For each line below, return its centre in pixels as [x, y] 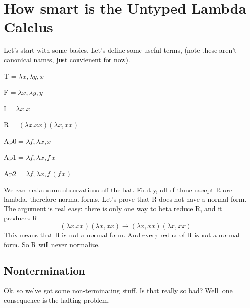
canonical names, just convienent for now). [67, 59]
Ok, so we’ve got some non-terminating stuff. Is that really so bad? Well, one [118, 290]
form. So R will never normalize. [52, 244]
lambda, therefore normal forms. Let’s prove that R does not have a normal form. [125, 199]
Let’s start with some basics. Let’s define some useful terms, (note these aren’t [120, 50]
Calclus [29, 27]
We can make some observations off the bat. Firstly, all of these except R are [118, 189]
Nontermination [45, 270]
